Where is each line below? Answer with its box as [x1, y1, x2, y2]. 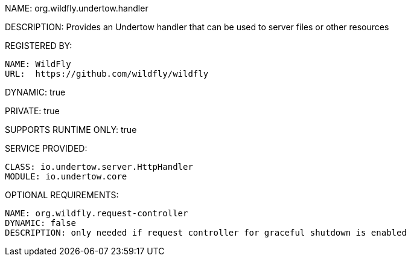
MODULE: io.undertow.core [5, 172, 127, 181]
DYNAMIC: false [5, 218, 77, 228]
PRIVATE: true [5, 106, 60, 116]
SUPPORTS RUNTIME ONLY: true [5, 124, 137, 135]
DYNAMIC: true [5, 87, 66, 97]
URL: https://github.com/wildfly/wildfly [5, 69, 209, 79]
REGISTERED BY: [5, 40, 72, 51]
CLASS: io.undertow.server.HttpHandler [5, 162, 193, 172]
